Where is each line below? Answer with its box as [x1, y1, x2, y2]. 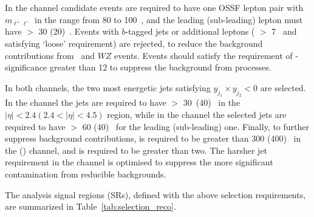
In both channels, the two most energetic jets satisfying [5, 81, 211, 94]
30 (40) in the [183, 96, 241, 109]
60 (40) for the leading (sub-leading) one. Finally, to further [82, 120, 310, 133]
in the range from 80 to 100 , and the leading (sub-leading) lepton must [34, 13, 303, 26]
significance [5, 61, 47, 74]
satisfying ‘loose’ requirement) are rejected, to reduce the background [5, 36, 263, 49]
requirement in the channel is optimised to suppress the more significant [5, 156, 273, 168]
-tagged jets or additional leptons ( [125, 25, 255, 38]
